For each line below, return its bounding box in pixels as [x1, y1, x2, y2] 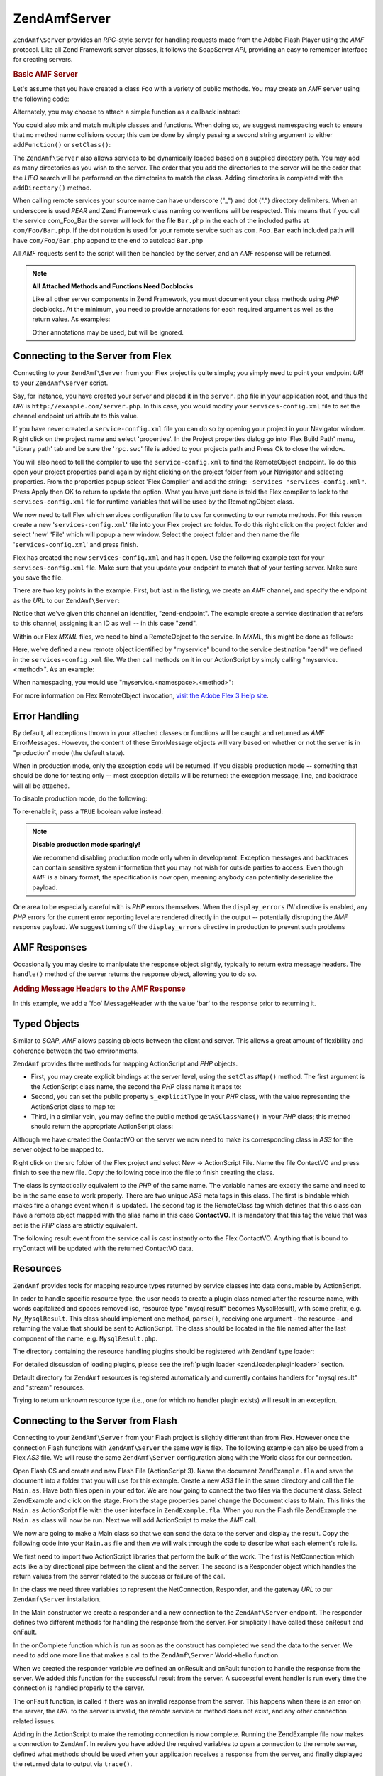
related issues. [13, 1716, 56, 1726]
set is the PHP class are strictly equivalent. [13, 1220, 138, 1229]
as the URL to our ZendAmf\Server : [13, 596, 121, 605]
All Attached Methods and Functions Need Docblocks [32, 282, 194, 291]
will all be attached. [13, 781, 70, 790]
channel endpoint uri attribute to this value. [13, 412, 139, 421]
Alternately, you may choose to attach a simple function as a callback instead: [13, 107, 241, 117]
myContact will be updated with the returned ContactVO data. [13, 1244, 194, 1252]
